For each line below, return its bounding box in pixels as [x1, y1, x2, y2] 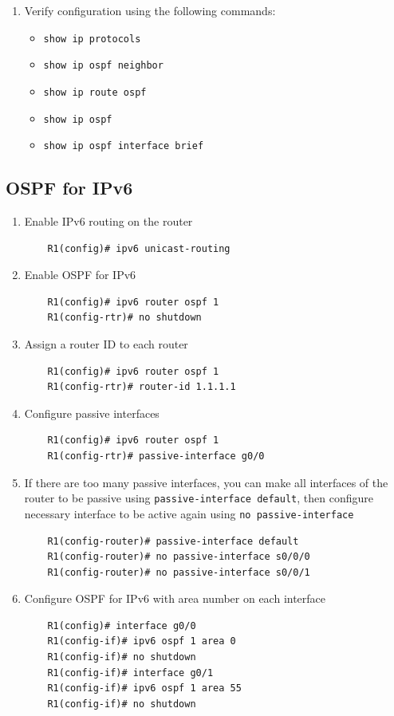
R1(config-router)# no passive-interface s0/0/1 [47, 566, 310, 578]
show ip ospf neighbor [43, 60, 164, 72]
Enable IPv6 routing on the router [24, 213, 193, 230]
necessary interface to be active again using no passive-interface [24, 505, 354, 521]
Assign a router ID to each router [24, 336, 188, 352]
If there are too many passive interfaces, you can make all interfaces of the [24, 474, 388, 490]
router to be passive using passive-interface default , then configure [24, 490, 373, 506]
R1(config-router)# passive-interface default [47, 535, 299, 547]
